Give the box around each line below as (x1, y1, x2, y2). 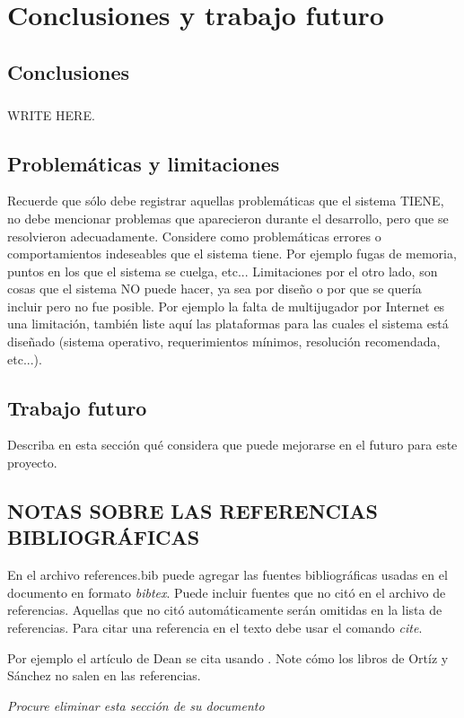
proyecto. (7, 453, 57, 472)
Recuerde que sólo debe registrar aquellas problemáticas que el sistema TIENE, (7, 191, 444, 210)
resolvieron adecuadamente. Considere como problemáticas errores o (7, 226, 381, 245)
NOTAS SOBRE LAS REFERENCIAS (7, 497, 378, 525)
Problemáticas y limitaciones (7, 149, 280, 177)
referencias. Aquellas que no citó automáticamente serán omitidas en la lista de (7, 600, 442, 619)
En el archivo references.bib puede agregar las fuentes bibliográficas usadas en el (7, 565, 448, 584)
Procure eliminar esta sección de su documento (7, 696, 265, 714)
